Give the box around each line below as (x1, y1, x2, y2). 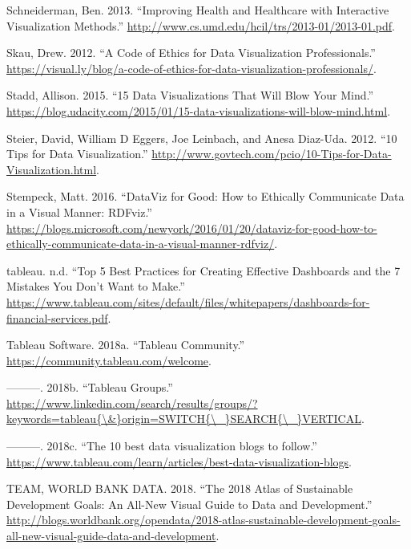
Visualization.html (6, 161, 97, 177)
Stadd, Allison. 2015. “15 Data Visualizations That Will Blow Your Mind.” (6, 87, 374, 104)
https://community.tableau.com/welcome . (6, 352, 212, 368)
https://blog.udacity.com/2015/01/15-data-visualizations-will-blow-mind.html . (6, 102, 391, 119)
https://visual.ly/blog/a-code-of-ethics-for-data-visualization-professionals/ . (6, 59, 377, 76)
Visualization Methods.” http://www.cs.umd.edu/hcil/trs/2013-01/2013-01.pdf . (6, 17, 395, 34)
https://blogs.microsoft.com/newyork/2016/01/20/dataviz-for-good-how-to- (6, 219, 377, 236)
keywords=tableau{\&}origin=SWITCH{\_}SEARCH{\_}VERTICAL (6, 410, 361, 427)
